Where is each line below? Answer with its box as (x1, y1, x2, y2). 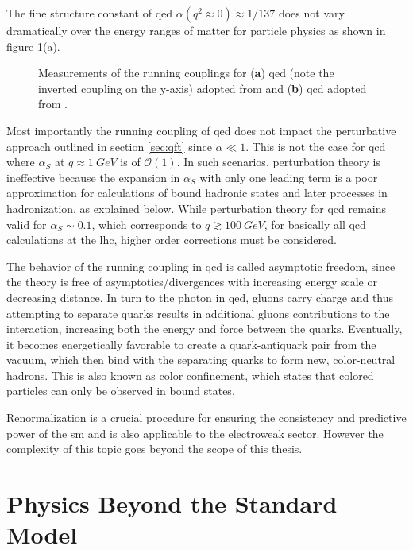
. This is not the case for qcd (245, 137, 386, 154)
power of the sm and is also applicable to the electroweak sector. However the (6, 424, 384, 441)
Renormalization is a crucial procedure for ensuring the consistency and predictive (6, 409, 407, 426)
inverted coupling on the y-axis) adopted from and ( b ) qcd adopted (38, 79, 367, 96)
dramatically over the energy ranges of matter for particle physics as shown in (6, 22, 386, 38)
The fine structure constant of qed (6, 5, 173, 21)
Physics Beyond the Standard (6, 487, 338, 520)
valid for (6, 215, 47, 232)
